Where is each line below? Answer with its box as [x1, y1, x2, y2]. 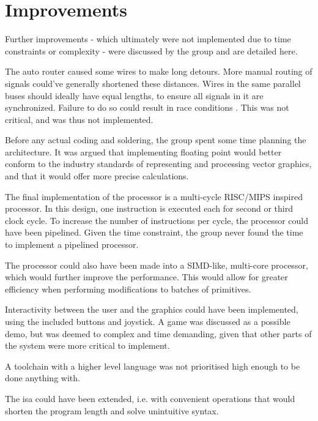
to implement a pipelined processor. [5, 238, 139, 251]
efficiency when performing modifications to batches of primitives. [5, 282, 251, 295]
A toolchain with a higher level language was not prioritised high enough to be [5, 359, 300, 372]
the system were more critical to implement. [5, 339, 170, 352]
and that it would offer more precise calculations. [5, 170, 189, 182]
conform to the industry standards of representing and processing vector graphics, [5, 157, 312, 170]
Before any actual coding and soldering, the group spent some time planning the [5, 133, 306, 146]
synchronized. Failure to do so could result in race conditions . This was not [5, 101, 289, 114]
